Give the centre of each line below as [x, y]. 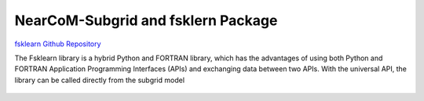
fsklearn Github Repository [58, 44]
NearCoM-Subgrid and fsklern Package [146, 20]
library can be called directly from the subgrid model [99, 80]
